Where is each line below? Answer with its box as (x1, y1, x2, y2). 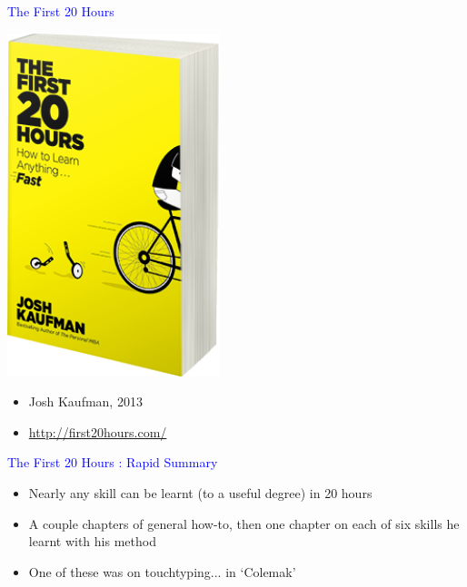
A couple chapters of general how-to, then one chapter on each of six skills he (28, 514, 460, 533)
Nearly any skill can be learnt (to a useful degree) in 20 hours (28, 483, 373, 502)
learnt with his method (28, 532, 156, 551)
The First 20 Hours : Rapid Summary (7, 453, 218, 472)
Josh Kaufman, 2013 (28, 392, 143, 411)
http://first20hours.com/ (28, 422, 167, 441)
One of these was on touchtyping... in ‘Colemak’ (28, 562, 296, 581)
